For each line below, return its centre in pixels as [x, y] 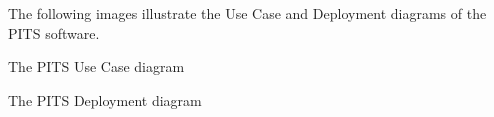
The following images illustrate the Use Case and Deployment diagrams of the [247, 13]
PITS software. [54, 32]
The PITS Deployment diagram [105, 99]
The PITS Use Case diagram [96, 66]
